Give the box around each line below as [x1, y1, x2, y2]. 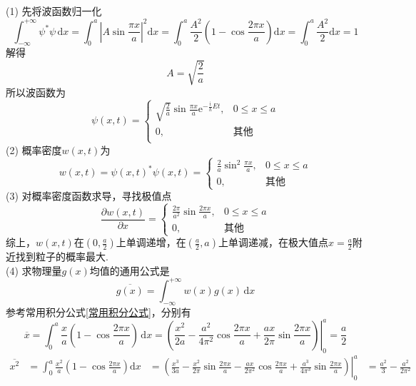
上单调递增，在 [116, 235, 186, 250]
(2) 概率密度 [6, 142, 62, 157]
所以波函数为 [6, 84, 66, 99]
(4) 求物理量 [6, 263, 62, 278]
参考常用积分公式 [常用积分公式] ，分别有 [6, 304, 191, 319]
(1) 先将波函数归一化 [6, 4, 102, 18]
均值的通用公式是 [89, 263, 170, 278]
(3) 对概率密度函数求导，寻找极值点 [6, 188, 172, 203]
